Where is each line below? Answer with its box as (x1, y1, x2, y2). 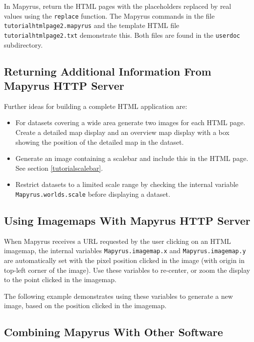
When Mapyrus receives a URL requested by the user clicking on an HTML (4, 236, 231, 246)
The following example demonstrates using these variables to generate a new (4, 290, 233, 301)
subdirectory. (4, 39, 43, 50)
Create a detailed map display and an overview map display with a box (15, 127, 230, 137)
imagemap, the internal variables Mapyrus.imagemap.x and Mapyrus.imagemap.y (4, 245, 246, 256)
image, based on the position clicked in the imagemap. (4, 300, 167, 311)
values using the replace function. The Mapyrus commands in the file (4, 10, 215, 21)
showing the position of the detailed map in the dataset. (15, 136, 184, 147)
